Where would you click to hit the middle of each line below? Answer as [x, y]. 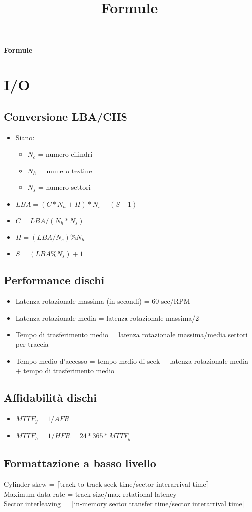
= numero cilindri [65, 154]
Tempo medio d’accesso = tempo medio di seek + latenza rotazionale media [132, 361]
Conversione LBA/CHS [66, 116]
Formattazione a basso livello [80, 463]
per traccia [32, 344]
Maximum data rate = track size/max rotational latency [90, 493]
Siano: [25, 137]
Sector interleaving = [36, 503]
